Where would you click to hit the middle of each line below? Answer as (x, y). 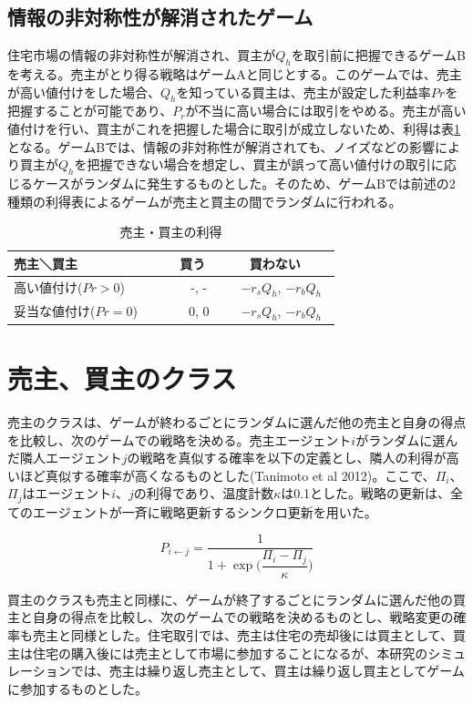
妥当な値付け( (55, 311)
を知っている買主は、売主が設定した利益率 (303, 92)
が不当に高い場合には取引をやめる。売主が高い (326, 111)
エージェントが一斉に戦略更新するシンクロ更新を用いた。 (205, 511)
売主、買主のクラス (122, 378)
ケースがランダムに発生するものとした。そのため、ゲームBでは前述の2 (244, 183)
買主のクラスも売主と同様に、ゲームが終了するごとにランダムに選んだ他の (230, 599)
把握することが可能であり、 (90, 111)
